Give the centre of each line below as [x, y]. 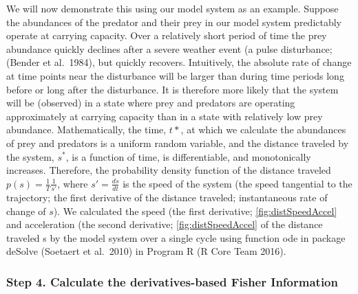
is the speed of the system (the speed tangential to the [238, 183]
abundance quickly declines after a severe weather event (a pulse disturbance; [169, 48]
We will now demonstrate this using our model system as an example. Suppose [172, 8]
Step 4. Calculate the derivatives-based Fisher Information [172, 281]
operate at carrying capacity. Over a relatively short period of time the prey [167, 35]
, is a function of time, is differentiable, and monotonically [188, 156]
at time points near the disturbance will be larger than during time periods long [175, 75]
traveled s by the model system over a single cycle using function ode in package [176, 237]
